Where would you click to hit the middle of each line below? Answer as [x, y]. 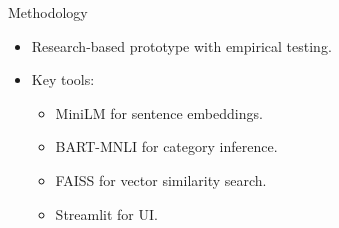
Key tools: [63, 79]
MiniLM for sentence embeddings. [159, 112]
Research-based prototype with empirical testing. [181, 45]
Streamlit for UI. [106, 213]
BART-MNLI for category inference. [166, 146]
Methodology [48, 12]
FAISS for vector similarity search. [161, 179]
